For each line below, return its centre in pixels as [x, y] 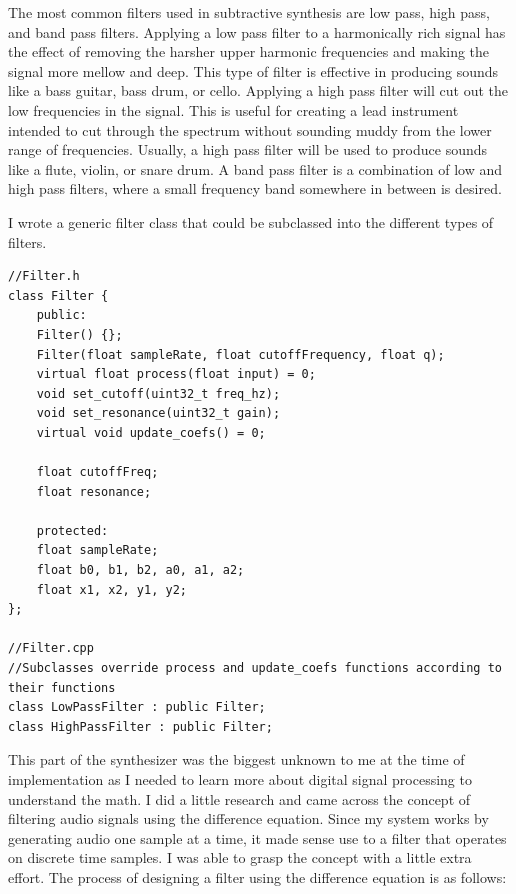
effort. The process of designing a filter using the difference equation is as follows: [257, 876]
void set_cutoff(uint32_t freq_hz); [158, 393]
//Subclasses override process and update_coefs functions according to [255, 668]
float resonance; [94, 491]
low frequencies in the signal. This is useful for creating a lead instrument [233, 109]
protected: [72, 530]
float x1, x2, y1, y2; [111, 589]
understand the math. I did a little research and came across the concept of [239, 798]
